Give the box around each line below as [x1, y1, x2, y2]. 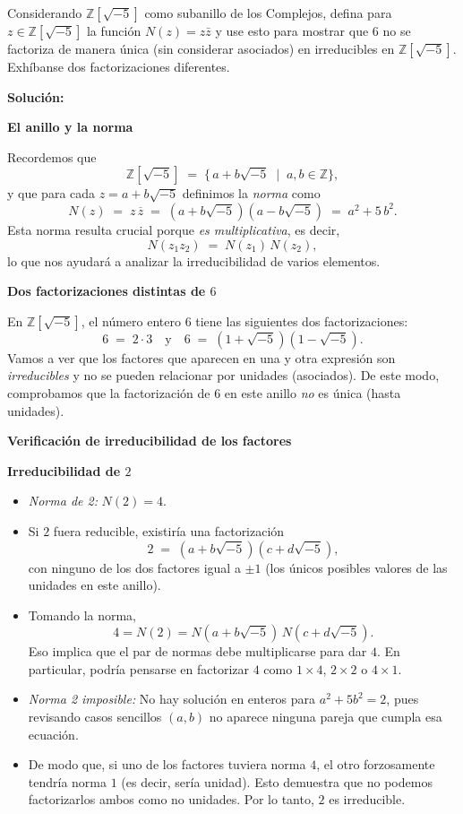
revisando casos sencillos [28, 707, 162, 726]
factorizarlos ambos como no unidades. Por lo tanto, [28, 790, 314, 809]
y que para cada [7, 184, 96, 203]
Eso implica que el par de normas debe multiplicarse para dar [28, 642, 367, 661]
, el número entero [81, 311, 181, 330]
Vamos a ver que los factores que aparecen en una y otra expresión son [7, 348, 396, 367]
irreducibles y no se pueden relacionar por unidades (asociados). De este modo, [7, 366, 440, 385]
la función [86, 22, 141, 39]
